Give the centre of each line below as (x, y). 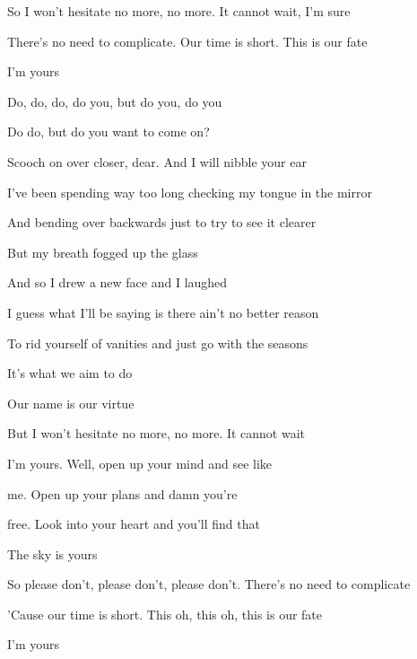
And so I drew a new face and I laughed (117, 282)
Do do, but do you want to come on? (109, 132)
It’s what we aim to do (70, 373)
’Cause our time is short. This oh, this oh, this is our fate (165, 614)
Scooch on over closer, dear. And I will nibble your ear (157, 161)
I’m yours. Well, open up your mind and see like (140, 463)
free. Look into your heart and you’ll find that (134, 524)
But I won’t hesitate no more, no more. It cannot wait (156, 433)
